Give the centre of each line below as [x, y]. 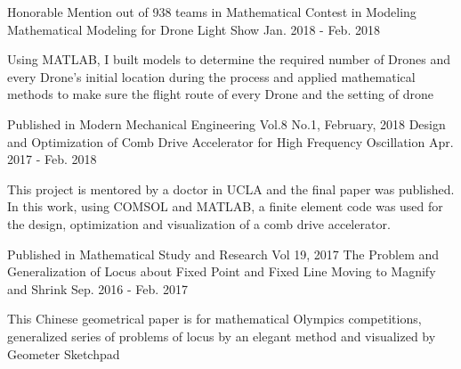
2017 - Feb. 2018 [52, 159]
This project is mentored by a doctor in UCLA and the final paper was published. [231, 189]
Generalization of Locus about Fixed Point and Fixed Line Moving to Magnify [222, 271]
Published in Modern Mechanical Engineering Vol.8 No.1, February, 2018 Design [226, 123]
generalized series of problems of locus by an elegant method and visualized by [222, 336]
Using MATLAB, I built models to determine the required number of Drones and [229, 59]
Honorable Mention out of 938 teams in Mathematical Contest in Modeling [212, 12]
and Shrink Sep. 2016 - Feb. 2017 [97, 288]
